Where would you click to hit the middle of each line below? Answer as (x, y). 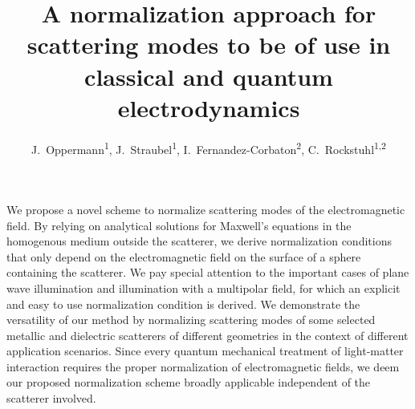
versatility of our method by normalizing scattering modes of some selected (191, 320)
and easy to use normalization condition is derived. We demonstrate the (183, 304)
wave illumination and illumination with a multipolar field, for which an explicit (203, 288)
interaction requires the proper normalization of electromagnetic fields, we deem (203, 366)
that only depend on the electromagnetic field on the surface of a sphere (184, 256)
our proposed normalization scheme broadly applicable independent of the (189, 382)
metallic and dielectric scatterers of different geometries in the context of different (207, 335)
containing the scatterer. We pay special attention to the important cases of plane (208, 272)
